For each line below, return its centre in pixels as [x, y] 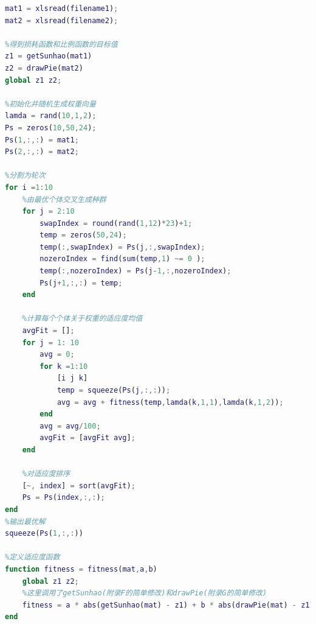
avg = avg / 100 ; [70, 426]
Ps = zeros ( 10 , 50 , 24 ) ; [51, 128]
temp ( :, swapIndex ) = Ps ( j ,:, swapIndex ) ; [122, 247]
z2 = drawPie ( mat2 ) [44, 68]
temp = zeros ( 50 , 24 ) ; [83, 235]
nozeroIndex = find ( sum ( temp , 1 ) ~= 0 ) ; [122, 259]
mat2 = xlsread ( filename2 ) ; [62, 20]
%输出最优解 [25, 521]
